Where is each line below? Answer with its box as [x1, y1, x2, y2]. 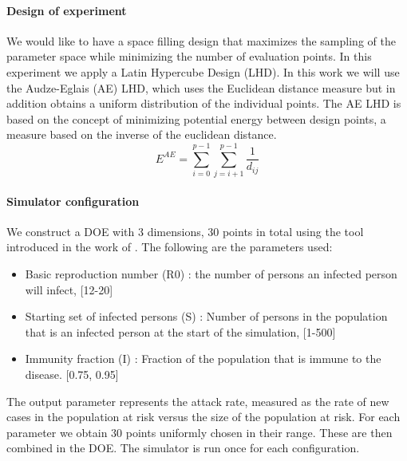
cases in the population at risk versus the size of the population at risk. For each [6, 408, 401, 425]
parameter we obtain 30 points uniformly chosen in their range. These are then [6, 424, 393, 440]
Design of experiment [6, 2, 127, 18]
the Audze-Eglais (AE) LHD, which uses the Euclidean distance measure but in [6, 79, 396, 96]
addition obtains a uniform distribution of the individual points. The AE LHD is [6, 95, 401, 112]
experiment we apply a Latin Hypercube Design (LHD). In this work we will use [6, 63, 400, 80]
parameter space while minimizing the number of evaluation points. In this [6, 48, 372, 65]
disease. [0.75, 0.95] [25, 366, 119, 383]
